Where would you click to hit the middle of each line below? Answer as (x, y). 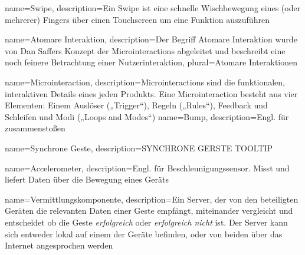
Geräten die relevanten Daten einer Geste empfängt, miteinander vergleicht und (149, 211)
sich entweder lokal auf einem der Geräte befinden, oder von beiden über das (144, 234)
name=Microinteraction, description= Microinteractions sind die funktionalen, (145, 82)
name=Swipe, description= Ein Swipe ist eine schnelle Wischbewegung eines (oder (153, 8)
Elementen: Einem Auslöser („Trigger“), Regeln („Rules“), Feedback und (136, 105)
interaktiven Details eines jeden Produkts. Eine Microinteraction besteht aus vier (151, 93)
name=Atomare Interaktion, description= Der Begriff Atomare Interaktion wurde (151, 39)
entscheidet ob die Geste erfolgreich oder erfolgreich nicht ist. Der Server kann (146, 222)
